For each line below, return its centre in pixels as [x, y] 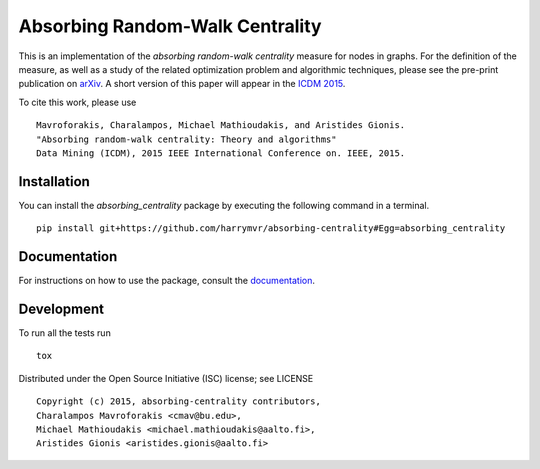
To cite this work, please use [77, 102]
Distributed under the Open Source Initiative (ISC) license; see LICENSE [166, 378]
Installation [54, 181]
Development [61, 308]
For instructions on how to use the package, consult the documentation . [166, 281]
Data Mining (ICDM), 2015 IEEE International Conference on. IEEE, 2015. [221, 153]
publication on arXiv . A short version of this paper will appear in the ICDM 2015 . [182, 84]
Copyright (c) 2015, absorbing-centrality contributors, [179, 401]
